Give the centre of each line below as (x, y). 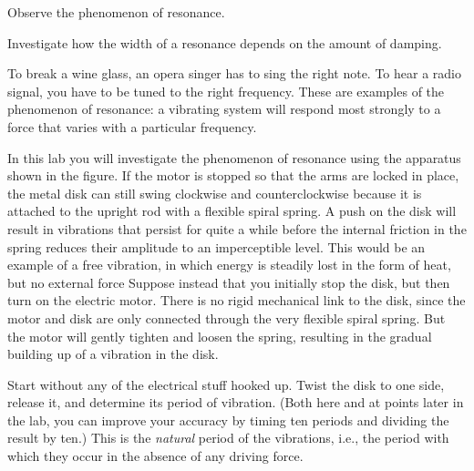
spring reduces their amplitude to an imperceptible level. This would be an (216, 246)
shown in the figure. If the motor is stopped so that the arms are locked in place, (233, 175)
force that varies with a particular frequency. (132, 126)
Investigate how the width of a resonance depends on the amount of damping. (225, 42)
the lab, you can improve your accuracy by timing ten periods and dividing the (228, 420)
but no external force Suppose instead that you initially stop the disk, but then (229, 282)
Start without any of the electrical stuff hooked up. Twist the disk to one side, (226, 384)
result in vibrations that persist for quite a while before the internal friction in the (237, 228)
